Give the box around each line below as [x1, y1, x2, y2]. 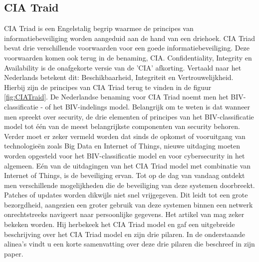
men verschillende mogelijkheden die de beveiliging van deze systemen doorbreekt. [4, 179, 255, 190]
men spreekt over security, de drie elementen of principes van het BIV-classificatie [4, 111, 254, 121]
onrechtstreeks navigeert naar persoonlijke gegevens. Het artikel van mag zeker [4, 209, 245, 219]
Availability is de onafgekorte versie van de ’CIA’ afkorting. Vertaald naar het [4, 62, 242, 72]
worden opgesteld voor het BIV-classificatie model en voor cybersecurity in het [4, 150, 245, 160]
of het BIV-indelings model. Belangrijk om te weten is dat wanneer [45, 101, 251, 111]
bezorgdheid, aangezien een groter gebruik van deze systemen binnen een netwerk [4, 199, 253, 209]
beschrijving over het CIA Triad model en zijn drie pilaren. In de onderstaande [4, 228, 246, 239]
